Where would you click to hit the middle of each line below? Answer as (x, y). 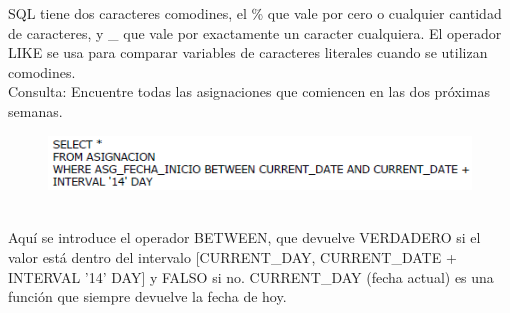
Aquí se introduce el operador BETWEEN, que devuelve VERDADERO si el (244, 237)
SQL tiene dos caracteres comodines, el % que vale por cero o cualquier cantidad (255, 13)
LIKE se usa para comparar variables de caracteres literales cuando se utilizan (248, 52)
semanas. (35, 110)
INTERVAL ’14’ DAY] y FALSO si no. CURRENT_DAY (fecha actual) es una (251, 276)
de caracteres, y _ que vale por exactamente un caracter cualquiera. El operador (255, 32)
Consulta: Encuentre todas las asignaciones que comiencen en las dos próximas (249, 91)
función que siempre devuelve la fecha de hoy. (147, 296)
